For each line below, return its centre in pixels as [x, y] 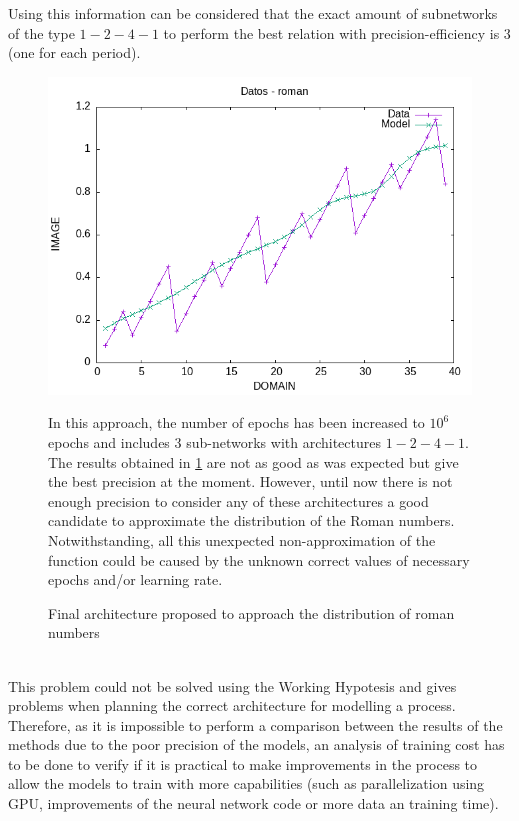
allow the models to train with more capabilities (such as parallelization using [246, 783]
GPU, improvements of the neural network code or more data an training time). [253, 803]
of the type [41, 32]
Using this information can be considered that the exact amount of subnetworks [253, 13]
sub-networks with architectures [283, 441]
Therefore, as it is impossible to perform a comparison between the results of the [255, 724]
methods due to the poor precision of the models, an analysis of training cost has [256, 744]
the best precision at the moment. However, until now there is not [250, 481]
